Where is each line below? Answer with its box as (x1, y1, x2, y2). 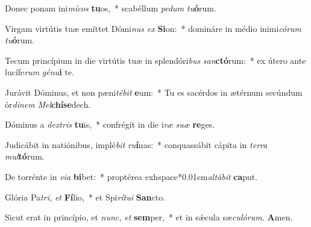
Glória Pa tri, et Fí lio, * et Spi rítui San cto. (5, 190, 166, 203)
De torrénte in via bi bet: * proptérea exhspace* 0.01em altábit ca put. (5, 170, 258, 182)
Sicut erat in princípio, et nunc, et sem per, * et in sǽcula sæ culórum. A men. (5, 211, 293, 223)
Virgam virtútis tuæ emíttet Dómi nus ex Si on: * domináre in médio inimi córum (5, 22, 302, 34)
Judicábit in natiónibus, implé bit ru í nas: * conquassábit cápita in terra (5, 138, 268, 151)
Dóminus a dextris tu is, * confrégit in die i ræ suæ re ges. (5, 118, 215, 131)
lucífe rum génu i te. (5, 66, 74, 78)
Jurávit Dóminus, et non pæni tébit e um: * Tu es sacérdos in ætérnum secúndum (5, 86, 303, 98)
